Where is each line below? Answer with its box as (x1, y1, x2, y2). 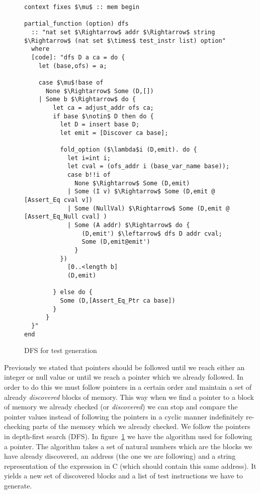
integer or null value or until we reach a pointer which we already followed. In (4, 372, 243, 382)
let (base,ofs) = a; (38, 62, 107, 69)
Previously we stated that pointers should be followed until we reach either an (4, 362, 245, 372)
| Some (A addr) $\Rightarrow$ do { (67, 222, 190, 229)
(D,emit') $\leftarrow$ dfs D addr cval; (81, 230, 222, 237)
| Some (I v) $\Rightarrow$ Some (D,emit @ (67, 188, 215, 195)
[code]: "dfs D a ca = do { (31, 53, 125, 61)
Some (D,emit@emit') (81, 238, 150, 246)
